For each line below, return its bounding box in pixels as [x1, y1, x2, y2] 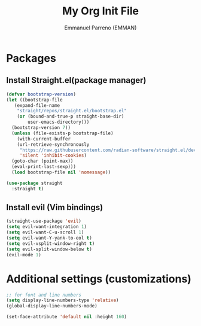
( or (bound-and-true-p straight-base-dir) [17, 113, 124, 119]
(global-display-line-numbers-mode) [6, 303, 98, 309]
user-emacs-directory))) [28, 119, 90, 125]
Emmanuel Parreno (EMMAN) [64, 24, 137, 31]
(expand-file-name [14, 102, 60, 109]
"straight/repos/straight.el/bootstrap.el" [17, 108, 127, 114]
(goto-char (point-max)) [11, 158, 74, 165]
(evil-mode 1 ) [6, 252, 42, 258]
